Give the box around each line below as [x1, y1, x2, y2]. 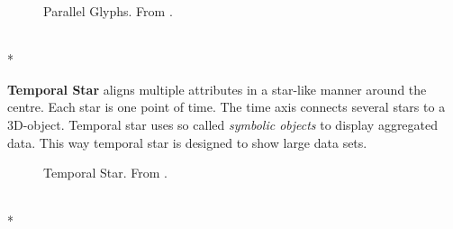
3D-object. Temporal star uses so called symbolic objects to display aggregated [7, 114, 439, 133]
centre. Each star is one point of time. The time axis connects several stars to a [7, 97, 446, 116]
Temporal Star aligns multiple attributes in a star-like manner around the [7, 79, 427, 98]
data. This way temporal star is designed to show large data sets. [7, 133, 367, 151]
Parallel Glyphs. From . [43, 2, 173, 20]
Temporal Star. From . [43, 163, 168, 182]
